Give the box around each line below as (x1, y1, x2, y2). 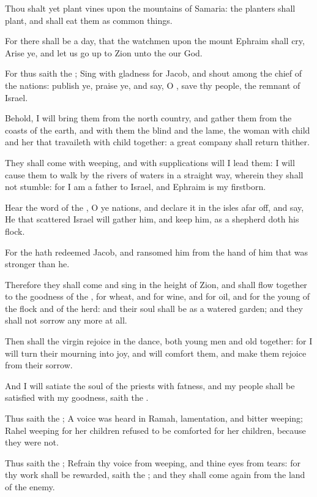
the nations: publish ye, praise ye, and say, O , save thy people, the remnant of (5, 78, 300, 91)
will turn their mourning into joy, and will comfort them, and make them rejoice (5, 346, 307, 359)
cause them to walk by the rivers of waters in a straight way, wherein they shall (5, 168, 304, 181)
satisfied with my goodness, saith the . (5, 391, 149, 404)
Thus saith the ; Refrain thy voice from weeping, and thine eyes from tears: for (5, 456, 300, 469)
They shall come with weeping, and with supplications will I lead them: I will (5, 156, 295, 169)
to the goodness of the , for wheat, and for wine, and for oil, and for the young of (5, 290, 310, 303)
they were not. (5, 436, 59, 449)
